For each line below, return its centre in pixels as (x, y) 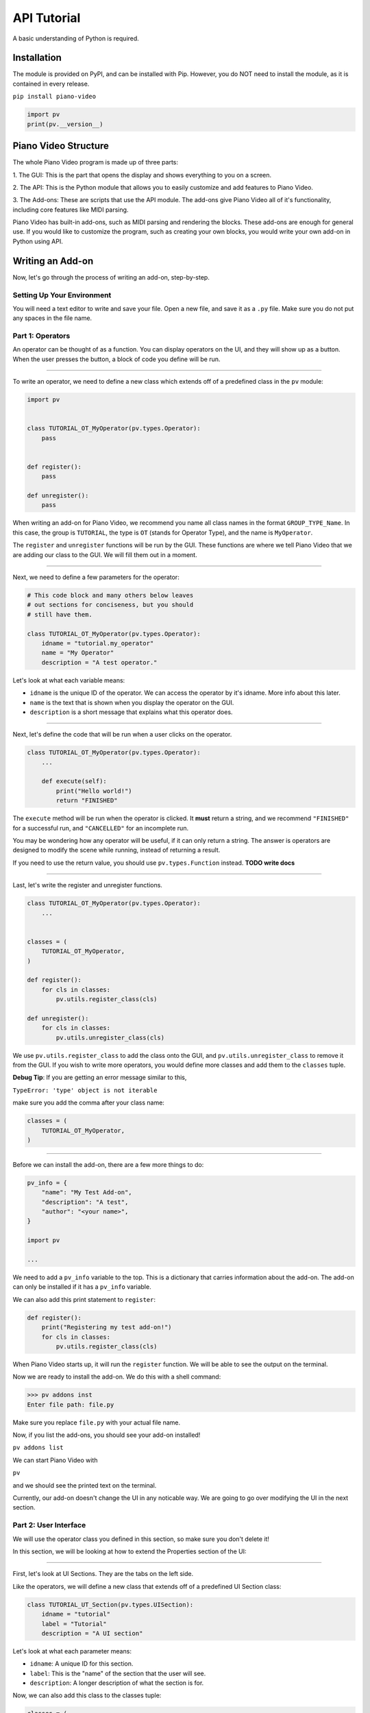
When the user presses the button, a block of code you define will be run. (116, 359)
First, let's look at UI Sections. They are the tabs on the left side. (103, 1574)
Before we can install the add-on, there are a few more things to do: (108, 1164)
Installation (37, 58)
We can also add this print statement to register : (84, 1299)
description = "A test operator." (99, 662)
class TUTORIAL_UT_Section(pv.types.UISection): (110, 1604)
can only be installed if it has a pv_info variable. (82, 1287)
